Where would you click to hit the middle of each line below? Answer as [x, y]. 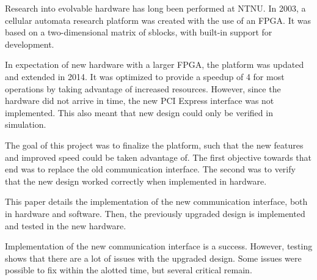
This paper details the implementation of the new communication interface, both [156, 201]
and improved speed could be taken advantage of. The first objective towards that [158, 157]
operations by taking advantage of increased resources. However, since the [143, 88]
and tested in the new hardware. [66, 225]
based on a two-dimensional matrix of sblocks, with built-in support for [139, 32]
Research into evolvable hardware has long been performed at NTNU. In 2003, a [155, 8]
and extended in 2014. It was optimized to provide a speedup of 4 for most [145, 76]
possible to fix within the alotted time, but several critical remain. [129, 270]
